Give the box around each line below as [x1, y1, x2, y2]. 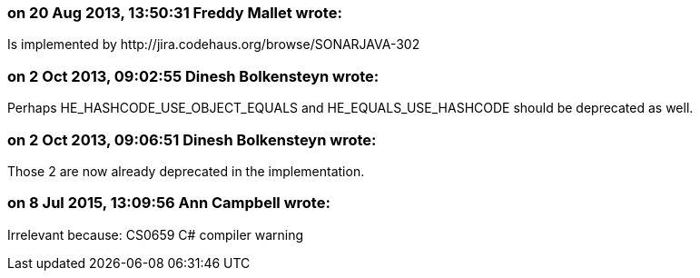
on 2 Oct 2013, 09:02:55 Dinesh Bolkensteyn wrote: [7, 66, 380, 85]
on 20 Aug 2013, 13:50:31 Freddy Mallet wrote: [7, 4, 342, 22]
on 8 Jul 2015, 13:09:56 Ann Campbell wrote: [7, 194, 330, 213]
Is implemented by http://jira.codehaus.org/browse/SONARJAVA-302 [7, 36, 420, 53]
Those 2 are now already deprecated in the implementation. [7, 163, 365, 179]
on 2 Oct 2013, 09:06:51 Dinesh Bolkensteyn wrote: [7, 130, 377, 149]
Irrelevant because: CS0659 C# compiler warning [7, 226, 304, 243]
